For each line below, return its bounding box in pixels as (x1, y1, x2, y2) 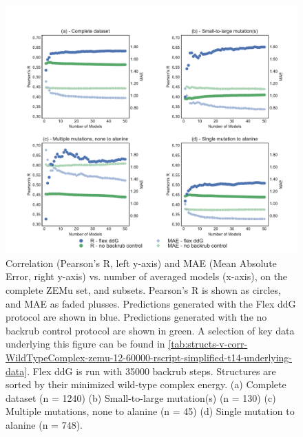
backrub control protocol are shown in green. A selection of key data (6, 323, 295, 337)
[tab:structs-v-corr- (168, 337, 248, 351)
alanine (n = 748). (6, 417, 83, 431)
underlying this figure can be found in (6, 337, 165, 351)
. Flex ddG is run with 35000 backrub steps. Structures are (27, 363, 276, 378)
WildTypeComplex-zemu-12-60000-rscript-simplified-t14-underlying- (6, 350, 293, 364)
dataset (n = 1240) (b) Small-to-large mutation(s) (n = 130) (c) (6, 390, 276, 405)
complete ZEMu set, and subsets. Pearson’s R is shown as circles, (6, 283, 281, 297)
